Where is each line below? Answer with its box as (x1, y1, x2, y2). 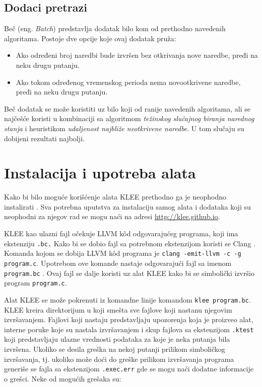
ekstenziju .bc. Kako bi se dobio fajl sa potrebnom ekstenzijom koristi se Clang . (4, 238, 255, 248)
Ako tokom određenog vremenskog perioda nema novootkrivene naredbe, (16, 76, 241, 87)
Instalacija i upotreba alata (4, 162, 196, 183)
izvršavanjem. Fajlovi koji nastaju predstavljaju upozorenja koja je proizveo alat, (4, 314, 253, 325)
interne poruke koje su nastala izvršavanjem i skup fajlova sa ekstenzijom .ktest (4, 324, 254, 334)
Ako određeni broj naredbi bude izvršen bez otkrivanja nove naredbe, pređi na (16, 50, 258, 60)
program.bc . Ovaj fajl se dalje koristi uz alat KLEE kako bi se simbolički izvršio (4, 267, 254, 278)
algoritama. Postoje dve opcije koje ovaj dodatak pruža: (4, 33, 176, 43)
